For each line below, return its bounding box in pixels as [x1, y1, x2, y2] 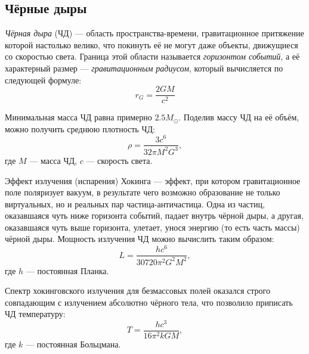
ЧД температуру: [5, 308, 66, 320]
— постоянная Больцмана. [26, 338, 121, 350]
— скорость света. [86, 154, 153, 166]
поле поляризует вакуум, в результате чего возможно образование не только [5, 186, 280, 198]
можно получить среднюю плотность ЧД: [5, 122, 155, 135]
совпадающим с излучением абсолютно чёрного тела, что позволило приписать [5, 296, 293, 308]
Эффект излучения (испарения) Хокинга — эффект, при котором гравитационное [5, 174, 301, 187]
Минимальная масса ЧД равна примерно [5, 111, 152, 123]
